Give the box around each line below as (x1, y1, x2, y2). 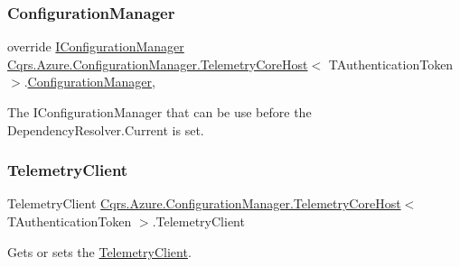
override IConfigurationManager (7, 37, 184, 56)
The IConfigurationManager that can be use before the (7, 103, 312, 121)
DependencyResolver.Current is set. (7, 120, 204, 139)
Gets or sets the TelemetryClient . (7, 242, 192, 261)
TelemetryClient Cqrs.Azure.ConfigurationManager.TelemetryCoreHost (7, 194, 401, 213)
